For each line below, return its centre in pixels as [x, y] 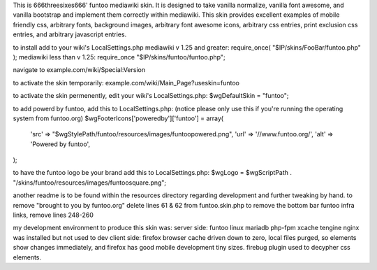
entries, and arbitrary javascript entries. [70, 34]
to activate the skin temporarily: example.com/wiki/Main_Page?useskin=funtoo [126, 83]
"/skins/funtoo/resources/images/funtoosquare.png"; [90, 183]
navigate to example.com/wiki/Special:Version [79, 70]
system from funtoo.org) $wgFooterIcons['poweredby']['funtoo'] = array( [118, 118]
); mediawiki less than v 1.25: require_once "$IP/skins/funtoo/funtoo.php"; [119, 57]
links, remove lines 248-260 [53, 215]
